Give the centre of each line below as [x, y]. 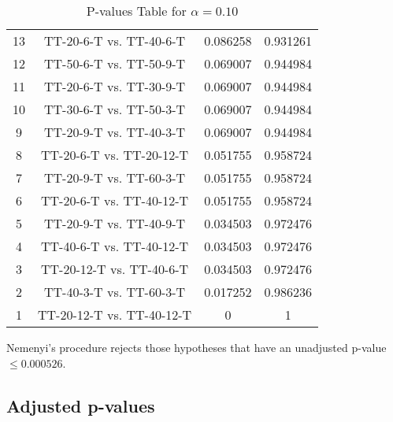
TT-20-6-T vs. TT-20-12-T [115, 155]
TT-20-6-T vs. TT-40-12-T [115, 200]
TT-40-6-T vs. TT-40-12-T [115, 246]
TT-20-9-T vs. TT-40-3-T [115, 132]
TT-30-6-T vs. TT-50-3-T [115, 109]
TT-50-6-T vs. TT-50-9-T [115, 63]
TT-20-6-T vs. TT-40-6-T [115, 41]
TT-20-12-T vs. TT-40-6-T [115, 269]
